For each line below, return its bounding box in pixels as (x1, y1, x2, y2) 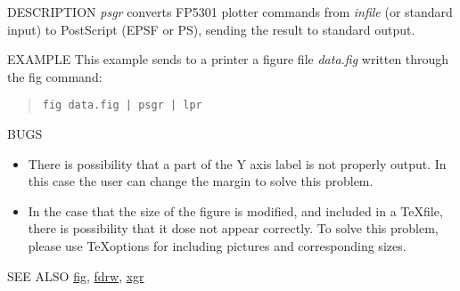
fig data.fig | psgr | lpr (42, 99, 202, 112)
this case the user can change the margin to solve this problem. (28, 172, 374, 190)
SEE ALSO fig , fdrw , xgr (7, 266, 144, 285)
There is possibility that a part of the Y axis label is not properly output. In (28, 154, 447, 173)
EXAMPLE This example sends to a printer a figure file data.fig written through (7, 50, 449, 69)
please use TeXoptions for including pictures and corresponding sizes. (28, 237, 407, 255)
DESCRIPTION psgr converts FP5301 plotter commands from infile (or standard (7, 3, 453, 20)
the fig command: (7, 67, 103, 85)
